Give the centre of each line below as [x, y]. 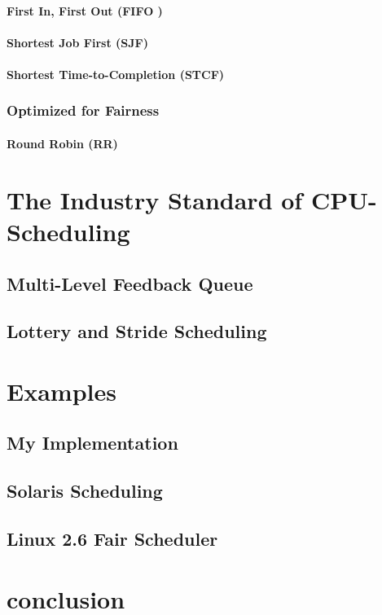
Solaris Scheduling [85, 491]
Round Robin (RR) [62, 143]
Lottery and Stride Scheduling [137, 331]
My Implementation [92, 443]
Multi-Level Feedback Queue [130, 283]
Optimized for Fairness [83, 110]
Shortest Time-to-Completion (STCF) [116, 74]
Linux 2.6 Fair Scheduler [112, 539]
